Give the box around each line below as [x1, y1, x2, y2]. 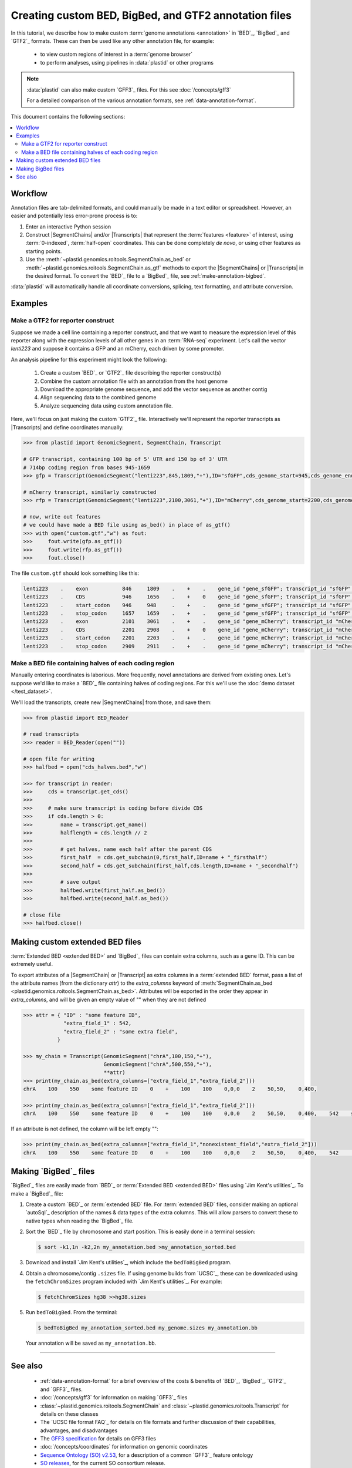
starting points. [25, 247, 62, 255]
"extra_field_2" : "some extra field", [63, 1028, 178, 1035]
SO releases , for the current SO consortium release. [40, 1460, 165, 1467]
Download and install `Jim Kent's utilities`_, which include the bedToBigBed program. [25, 1259, 232, 1266]
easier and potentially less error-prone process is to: [11, 212, 138, 220]
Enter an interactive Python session [25, 223, 111, 230]
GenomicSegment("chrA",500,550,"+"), [103, 1061, 212, 1068]
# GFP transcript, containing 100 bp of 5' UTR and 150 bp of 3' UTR [23, 456, 228, 463]
